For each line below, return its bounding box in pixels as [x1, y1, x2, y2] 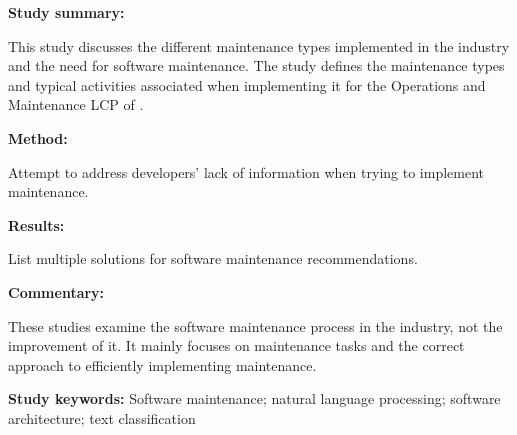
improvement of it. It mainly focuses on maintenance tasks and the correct [8, 335, 465, 356]
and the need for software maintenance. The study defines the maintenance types [8, 55, 505, 76]
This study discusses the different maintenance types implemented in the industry [8, 35, 510, 56]
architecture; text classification [8, 407, 196, 428]
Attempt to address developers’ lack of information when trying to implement [8, 161, 484, 182]
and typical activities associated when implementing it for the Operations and [8, 74, 486, 95]
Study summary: [8, 2, 125, 22]
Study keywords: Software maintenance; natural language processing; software [8, 388, 501, 409]
